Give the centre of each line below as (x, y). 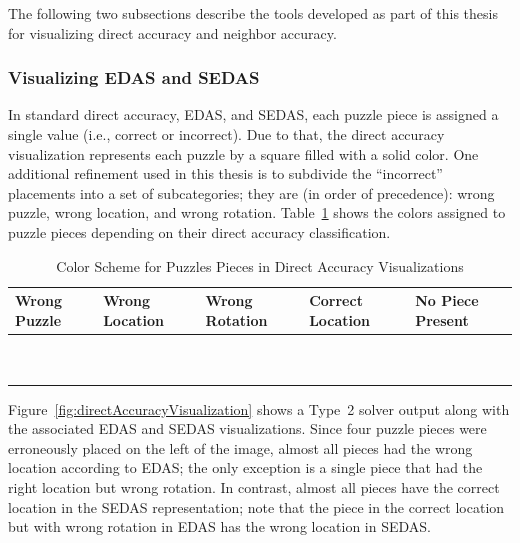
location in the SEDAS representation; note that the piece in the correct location (256, 506)
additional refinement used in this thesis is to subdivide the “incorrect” (225, 173)
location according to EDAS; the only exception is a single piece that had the (245, 467)
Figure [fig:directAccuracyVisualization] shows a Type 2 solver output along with (259, 408)
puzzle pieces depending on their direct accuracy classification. (199, 231)
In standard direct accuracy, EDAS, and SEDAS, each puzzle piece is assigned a (253, 114)
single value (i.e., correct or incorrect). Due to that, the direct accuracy (226, 134)
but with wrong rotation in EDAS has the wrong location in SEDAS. (219, 526)
